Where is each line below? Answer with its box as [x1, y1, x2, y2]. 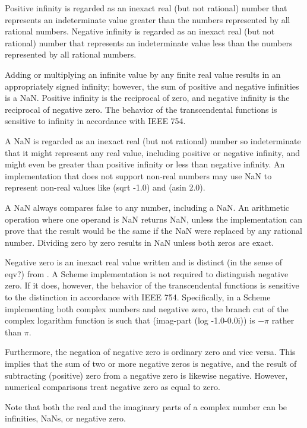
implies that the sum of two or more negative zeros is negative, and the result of [5, 357, 297, 370]
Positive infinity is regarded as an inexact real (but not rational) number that [5, 2, 287, 14]
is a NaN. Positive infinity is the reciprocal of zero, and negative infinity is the [5, 91, 290, 104]
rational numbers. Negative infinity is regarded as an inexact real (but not [5, 25, 275, 37]
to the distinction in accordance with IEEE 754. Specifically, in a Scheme [5, 291, 271, 303]
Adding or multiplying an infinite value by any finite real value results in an [5, 68, 281, 80]
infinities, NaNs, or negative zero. [5, 412, 126, 424]
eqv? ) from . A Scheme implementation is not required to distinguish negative [5, 267, 289, 280]
